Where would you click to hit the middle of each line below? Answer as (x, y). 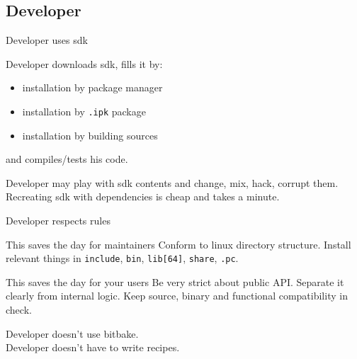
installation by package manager (92, 87)
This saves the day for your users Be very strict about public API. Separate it (175, 281)
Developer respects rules (58, 221)
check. (19, 310)
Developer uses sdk (47, 40)
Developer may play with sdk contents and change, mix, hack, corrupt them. (172, 182)
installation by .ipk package (84, 111)
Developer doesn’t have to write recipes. (93, 347)
